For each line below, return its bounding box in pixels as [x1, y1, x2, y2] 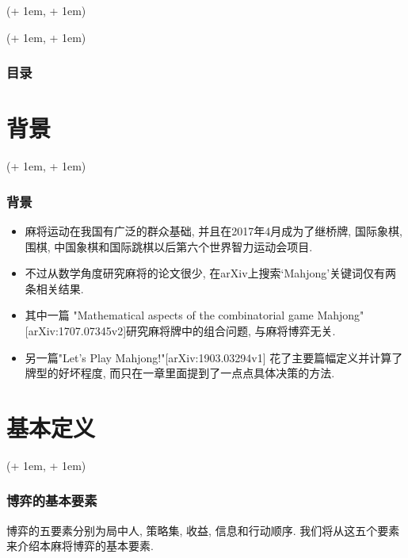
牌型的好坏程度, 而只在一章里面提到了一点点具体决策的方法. [25, 365, 335, 381]
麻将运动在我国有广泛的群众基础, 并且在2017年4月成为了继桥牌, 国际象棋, [25, 222, 402, 239]
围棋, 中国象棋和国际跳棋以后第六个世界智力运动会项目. [25, 238, 313, 254]
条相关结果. [25, 280, 84, 296]
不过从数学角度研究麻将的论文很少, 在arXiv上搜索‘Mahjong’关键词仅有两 [25, 265, 397, 281]
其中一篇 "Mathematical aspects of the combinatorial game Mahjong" [25, 307, 364, 323]
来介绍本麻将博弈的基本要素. [6, 537, 154, 554]
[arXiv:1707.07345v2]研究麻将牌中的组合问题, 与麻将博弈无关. [25, 322, 336, 338]
